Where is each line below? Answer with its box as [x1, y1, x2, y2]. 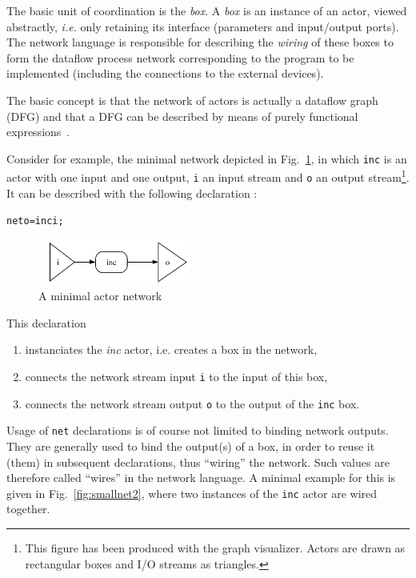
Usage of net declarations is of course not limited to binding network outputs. [6, 422, 389, 439]
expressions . [6, 123, 70, 140]
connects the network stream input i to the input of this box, [25, 368, 328, 385]
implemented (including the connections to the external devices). [6, 65, 324, 82]
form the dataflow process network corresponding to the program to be [6, 49, 354, 66]
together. [6, 500, 50, 517]
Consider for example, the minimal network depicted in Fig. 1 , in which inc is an [6, 150, 407, 167]
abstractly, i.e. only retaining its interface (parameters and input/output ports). [6, 18, 399, 34]
